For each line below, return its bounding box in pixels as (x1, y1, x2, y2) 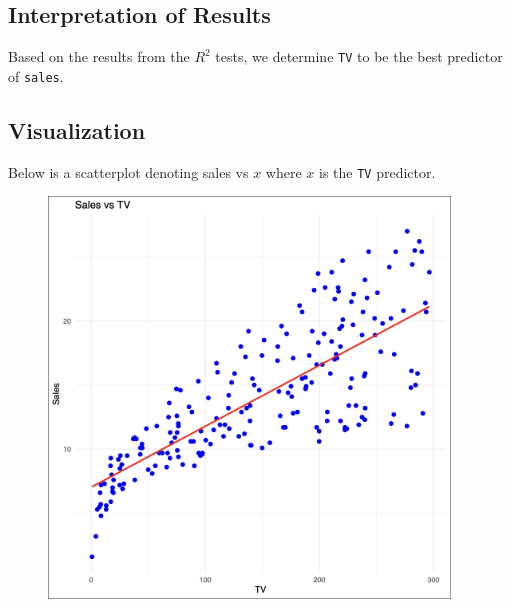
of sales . (8, 65, 64, 86)
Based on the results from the (8, 46, 190, 67)
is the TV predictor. (319, 161, 436, 182)
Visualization (8, 114, 146, 145)
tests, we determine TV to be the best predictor (215, 46, 503, 67)
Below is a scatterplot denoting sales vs (8, 161, 249, 182)
